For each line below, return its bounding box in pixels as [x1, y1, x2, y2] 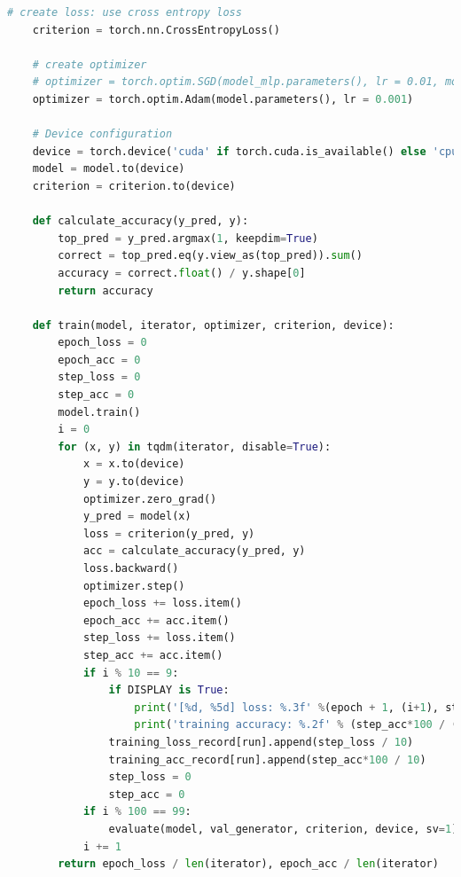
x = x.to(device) [82, 458, 185, 471]
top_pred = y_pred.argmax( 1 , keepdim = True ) [58, 231, 318, 245]
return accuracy [58, 284, 153, 297]
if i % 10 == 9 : [82, 666, 179, 679]
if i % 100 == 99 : [82, 805, 191, 818]
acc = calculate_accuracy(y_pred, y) [82, 544, 306, 558]
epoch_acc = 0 [58, 353, 141, 366]
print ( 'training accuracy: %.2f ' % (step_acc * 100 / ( [134, 718, 458, 732]
